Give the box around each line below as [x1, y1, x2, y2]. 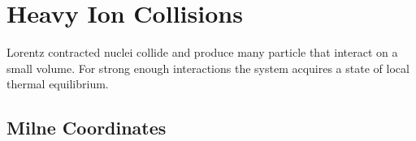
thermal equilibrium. [6, 75, 109, 92]
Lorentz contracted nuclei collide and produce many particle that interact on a [6, 44, 398, 61]
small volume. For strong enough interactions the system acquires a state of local [6, 59, 409, 76]
